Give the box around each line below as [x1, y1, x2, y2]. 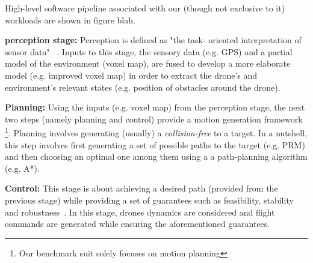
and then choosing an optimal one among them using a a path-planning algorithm [5, 150, 308, 163]
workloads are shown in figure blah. [5, 13, 135, 26]
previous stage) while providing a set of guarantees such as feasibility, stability [5, 193, 294, 206]
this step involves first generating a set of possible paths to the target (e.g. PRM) [5, 138, 305, 151]
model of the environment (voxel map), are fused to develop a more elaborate [5, 57, 291, 70]
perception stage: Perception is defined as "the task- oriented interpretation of [5, 34, 302, 46]
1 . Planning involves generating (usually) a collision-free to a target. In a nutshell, [5, 125, 307, 139]
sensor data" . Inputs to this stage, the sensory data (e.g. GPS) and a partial [5, 45, 293, 58]
